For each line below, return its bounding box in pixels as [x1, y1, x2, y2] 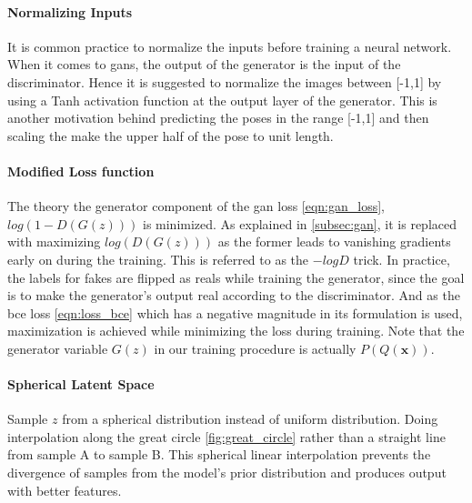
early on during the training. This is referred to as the [7, 249, 309, 268]
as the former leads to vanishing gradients [217, 232, 451, 251]
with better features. [7, 480, 122, 499]
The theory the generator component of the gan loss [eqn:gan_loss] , [7, 196, 386, 216]
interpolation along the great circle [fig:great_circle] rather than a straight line [7, 427, 446, 446]
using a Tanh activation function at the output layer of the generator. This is [7, 90, 437, 109]
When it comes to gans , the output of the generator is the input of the [7, 55, 401, 74]
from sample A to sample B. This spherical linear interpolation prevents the [7, 445, 431, 464]
